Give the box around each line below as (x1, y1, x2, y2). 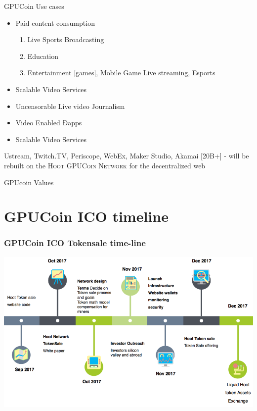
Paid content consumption (15, 17, 95, 28)
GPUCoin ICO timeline (4, 206, 169, 226)
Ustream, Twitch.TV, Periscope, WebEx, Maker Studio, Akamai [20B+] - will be (4, 151, 249, 161)
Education (27, 51, 59, 61)
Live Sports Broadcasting (27, 34, 104, 45)
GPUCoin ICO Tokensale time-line (4, 237, 146, 249)
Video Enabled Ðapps (15, 117, 82, 128)
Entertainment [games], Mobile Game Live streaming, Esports (27, 67, 215, 78)
